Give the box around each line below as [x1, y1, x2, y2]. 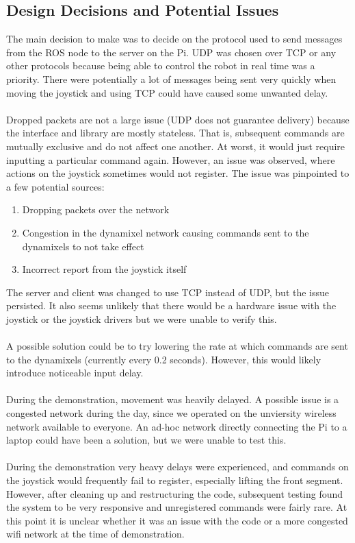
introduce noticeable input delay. [6, 365, 144, 380]
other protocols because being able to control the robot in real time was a [6, 58, 315, 73]
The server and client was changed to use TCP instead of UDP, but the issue [6, 285, 330, 299]
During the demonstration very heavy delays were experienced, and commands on [6, 459, 349, 474]
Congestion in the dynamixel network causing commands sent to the [22, 225, 309, 239]
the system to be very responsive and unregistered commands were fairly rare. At [6, 500, 347, 514]
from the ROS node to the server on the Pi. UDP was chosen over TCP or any [6, 45, 337, 59]
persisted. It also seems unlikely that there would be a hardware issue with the [6, 298, 337, 313]
